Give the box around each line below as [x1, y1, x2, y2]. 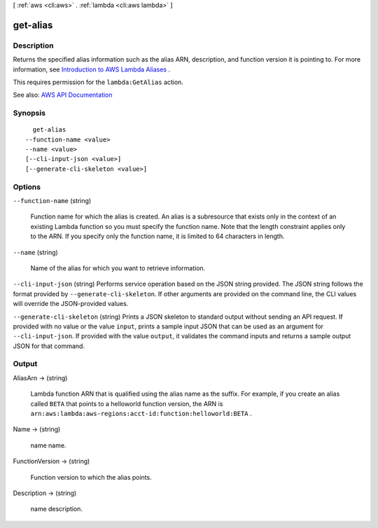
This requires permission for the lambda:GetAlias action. [13, 78, 183, 86]
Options [13, 182, 41, 192]
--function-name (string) [13, 196, 92, 204]
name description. [30, 505, 83, 513]
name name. [30, 441, 66, 450]
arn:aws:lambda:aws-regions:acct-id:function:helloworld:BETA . [30, 409, 252, 417]
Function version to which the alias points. [30, 473, 152, 481]
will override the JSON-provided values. [13, 300, 129, 308]
